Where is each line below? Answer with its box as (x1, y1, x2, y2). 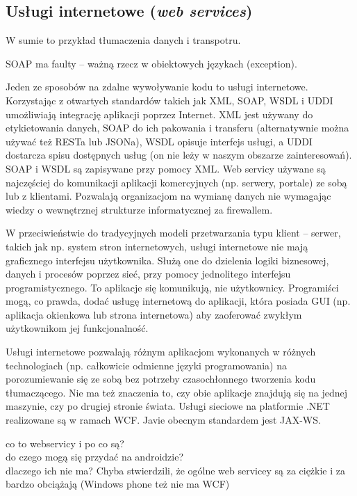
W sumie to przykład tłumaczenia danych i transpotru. (6, 33, 241, 47)
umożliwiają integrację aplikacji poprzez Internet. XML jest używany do (6, 106, 313, 121)
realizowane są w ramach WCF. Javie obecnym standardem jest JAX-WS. (6, 413, 321, 427)
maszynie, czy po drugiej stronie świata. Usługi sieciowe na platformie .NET (6, 399, 330, 413)
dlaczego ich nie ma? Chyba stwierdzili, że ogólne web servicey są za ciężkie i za (6, 463, 346, 477)
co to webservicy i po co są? (6, 435, 124, 450)
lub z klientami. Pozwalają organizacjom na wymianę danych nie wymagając (6, 189, 331, 203)
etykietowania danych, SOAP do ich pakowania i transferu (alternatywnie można (6, 120, 349, 135)
